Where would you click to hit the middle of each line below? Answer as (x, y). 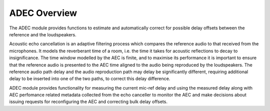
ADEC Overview (43, 13)
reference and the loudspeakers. (43, 34)
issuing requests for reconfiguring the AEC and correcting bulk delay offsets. (88, 102)
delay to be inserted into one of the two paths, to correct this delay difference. (90, 79)
